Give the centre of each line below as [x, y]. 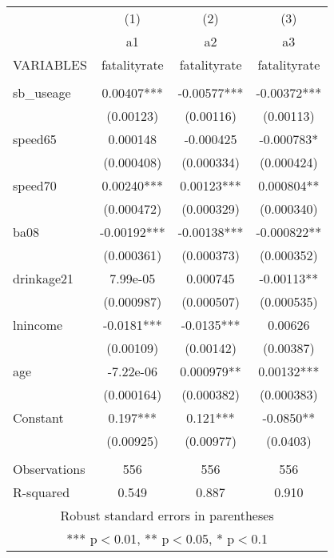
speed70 [35, 185]
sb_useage [42, 92]
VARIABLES [50, 64]
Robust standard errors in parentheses [167, 515]
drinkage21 [44, 278]
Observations [49, 469]
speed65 [35, 139]
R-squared [42, 492]
